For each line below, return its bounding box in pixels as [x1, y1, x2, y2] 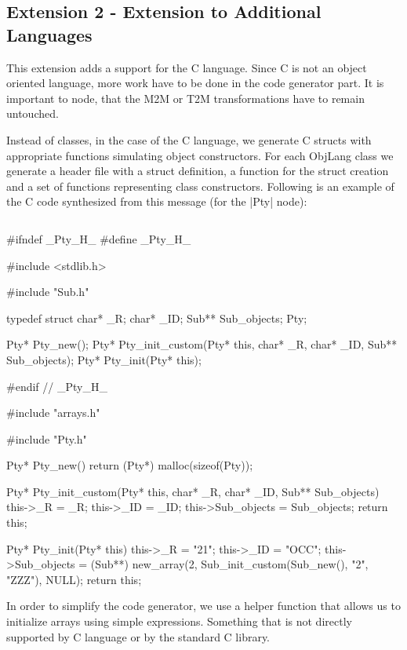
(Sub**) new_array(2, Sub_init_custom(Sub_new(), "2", [90, 556, 369, 572]
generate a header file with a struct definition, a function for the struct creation [6, 162, 389, 179]
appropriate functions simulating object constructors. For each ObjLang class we [6, 147, 394, 163]
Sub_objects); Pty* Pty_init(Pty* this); [6, 351, 202, 367]
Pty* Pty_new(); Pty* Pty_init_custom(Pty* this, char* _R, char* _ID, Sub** [6, 336, 398, 352]
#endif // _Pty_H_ [6, 378, 107, 394]
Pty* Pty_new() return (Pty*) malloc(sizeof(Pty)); [6, 457, 253, 473]
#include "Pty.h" [6, 430, 87, 447]
